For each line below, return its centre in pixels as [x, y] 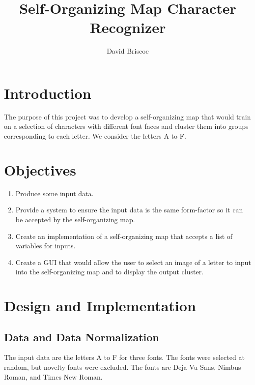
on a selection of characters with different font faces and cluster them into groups [126, 126]
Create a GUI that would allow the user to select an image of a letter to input [133, 262]
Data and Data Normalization [82, 337]
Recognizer [128, 27]
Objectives [40, 169]
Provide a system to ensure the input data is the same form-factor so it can [129, 210]
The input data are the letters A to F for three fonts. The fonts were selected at [124, 357]
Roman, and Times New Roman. [53, 376]
